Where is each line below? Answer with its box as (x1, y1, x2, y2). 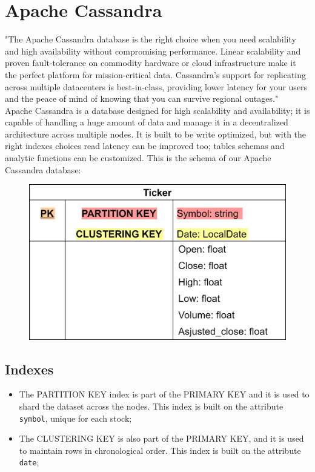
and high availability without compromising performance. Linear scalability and (5, 44, 301, 57)
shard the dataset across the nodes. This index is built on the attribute (19, 399, 283, 412)
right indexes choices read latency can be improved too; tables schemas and (5, 139, 285, 152)
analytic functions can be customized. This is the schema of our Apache (5, 151, 271, 164)
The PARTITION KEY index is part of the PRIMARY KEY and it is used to (19, 388, 310, 401)
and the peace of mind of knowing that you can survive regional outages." (5, 92, 279, 105)
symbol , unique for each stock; (19, 411, 132, 424)
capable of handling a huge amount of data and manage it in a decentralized (5, 116, 288, 128)
